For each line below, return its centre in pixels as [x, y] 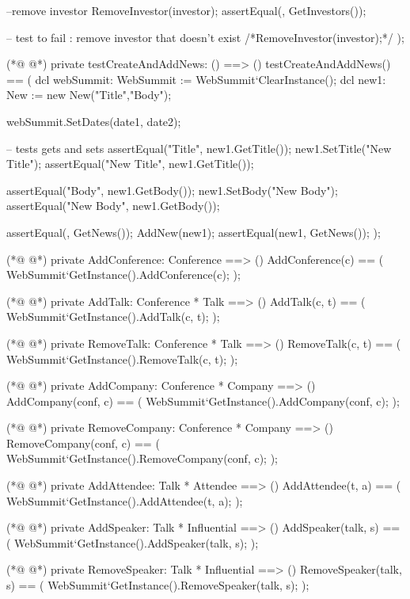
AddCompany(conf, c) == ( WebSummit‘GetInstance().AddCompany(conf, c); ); [203, 401]
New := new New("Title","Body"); [89, 95]
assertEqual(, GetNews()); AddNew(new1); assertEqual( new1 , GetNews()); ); [194, 232]
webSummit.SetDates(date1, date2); [94, 121]
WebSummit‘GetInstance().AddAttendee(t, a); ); [125, 500]
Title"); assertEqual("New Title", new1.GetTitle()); [130, 164]
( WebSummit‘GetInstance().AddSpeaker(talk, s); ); [133, 542]
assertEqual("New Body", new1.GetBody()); [113, 206]
